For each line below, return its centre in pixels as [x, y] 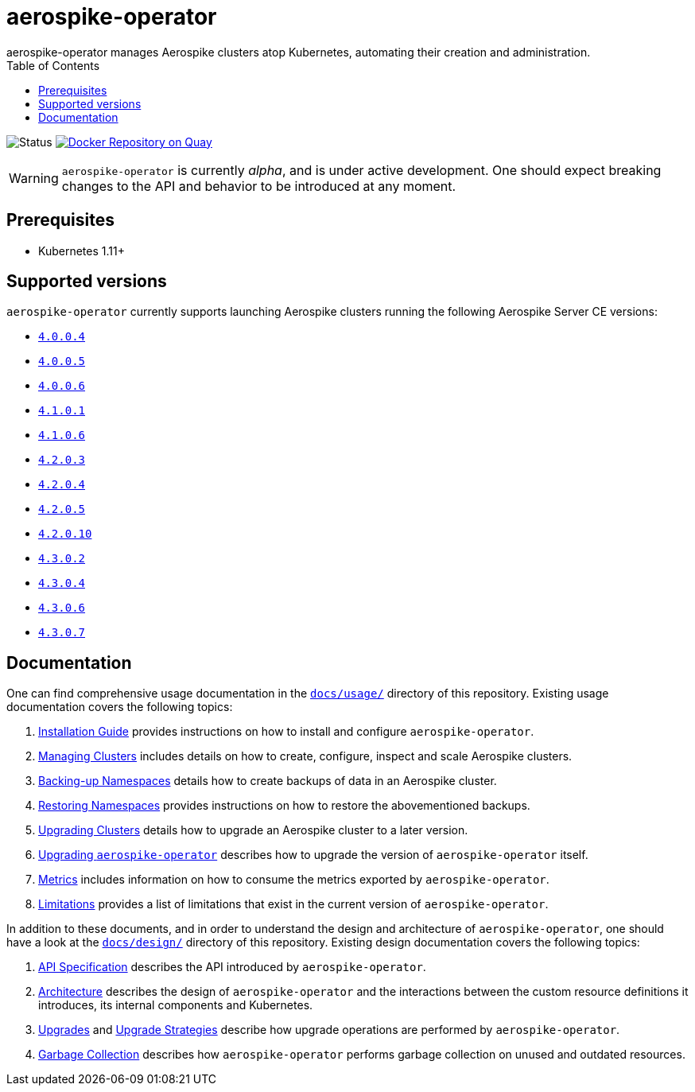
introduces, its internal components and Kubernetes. [176, 1005]
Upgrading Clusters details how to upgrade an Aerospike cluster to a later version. [253, 830]
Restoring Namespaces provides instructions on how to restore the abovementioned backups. [284, 806]
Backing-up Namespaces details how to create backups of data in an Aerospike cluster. [268, 781]
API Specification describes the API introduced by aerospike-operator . [232, 967]
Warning [34, 178]
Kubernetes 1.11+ [82, 251]
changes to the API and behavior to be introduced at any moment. [259, 186]
